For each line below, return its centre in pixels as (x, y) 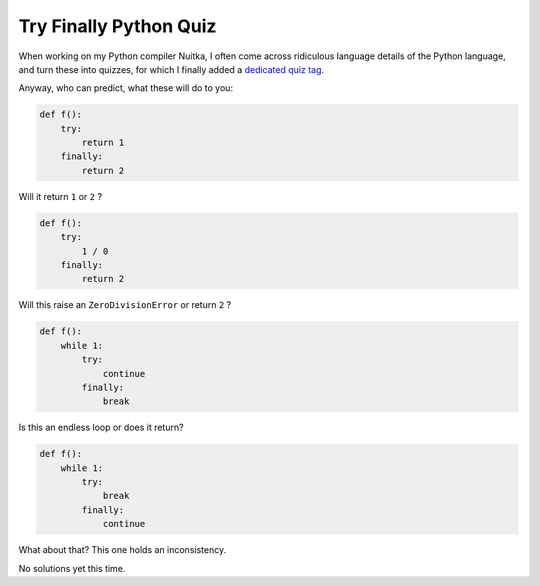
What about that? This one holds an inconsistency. (122, 550)
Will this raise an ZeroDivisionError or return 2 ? (125, 305)
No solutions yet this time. (72, 568)
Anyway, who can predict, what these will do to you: (126, 88)
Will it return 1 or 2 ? (60, 196)
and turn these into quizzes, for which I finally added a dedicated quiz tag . (171, 69)
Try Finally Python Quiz (117, 26)
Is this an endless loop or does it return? (101, 427)
